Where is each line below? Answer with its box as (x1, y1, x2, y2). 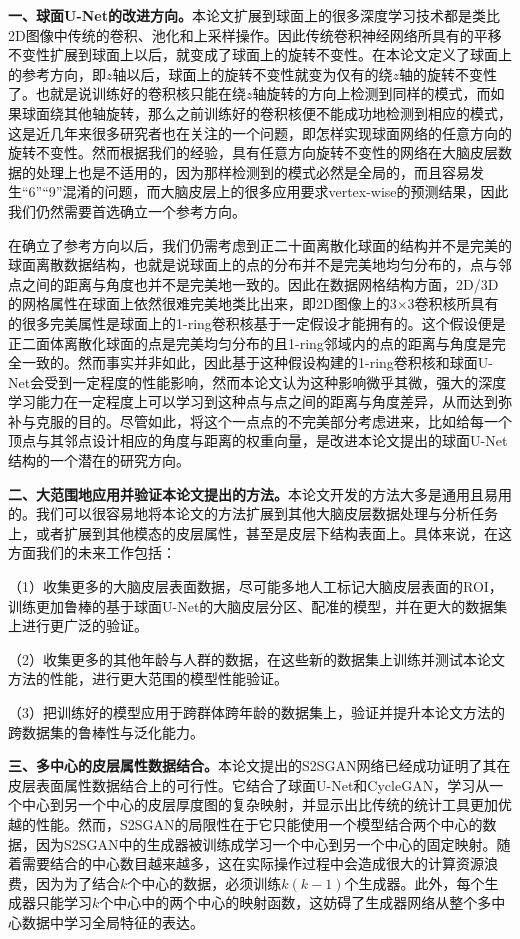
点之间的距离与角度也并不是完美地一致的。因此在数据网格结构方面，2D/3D (8, 273, 499, 294)
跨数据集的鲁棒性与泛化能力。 (8, 721, 204, 742)
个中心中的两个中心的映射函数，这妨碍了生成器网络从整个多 (99, 892, 492, 913)
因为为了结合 (35, 872, 120, 893)
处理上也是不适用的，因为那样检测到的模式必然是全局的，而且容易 (35, 161, 470, 182)
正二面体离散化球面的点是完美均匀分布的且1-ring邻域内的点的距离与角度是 (8, 332, 492, 353)
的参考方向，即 (8, 63, 106, 84)
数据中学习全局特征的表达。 (21, 911, 204, 932)
